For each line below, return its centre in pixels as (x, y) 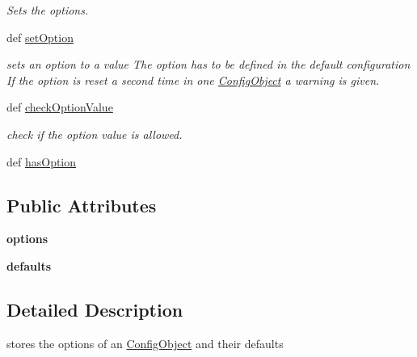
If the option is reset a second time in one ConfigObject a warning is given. (193, 80)
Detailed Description (95, 309)
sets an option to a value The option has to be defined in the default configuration (208, 64)
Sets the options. (48, 10)
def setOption (40, 37)
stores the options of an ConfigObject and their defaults (145, 343)
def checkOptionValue (60, 107)
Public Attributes (82, 205)
